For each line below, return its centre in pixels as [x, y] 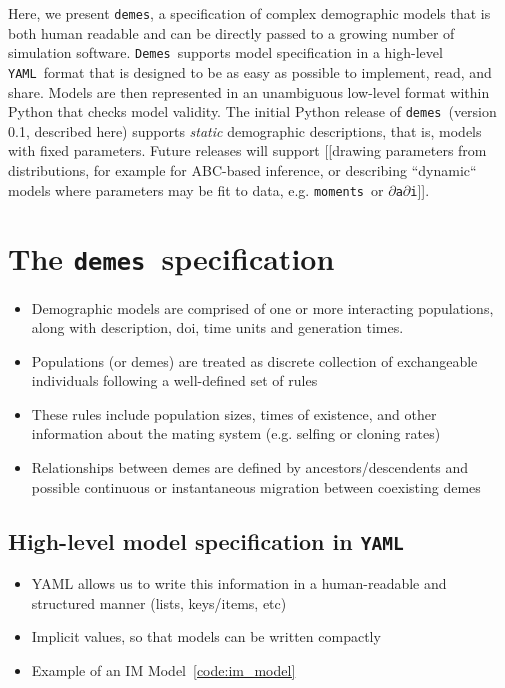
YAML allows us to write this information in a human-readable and [239, 583]
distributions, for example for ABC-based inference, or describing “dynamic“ [242, 170]
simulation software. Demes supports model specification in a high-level [225, 52]
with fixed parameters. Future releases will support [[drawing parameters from [247, 150]
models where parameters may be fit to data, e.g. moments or [196, 189]
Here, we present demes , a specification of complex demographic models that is [249, 13]
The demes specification [171, 258]
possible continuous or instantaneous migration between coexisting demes [256, 486]
